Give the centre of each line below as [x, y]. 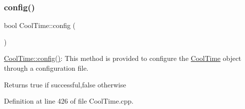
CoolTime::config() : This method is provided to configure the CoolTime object [123, 58]
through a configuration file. [46, 68]
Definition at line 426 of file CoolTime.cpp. [69, 101]
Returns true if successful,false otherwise [65, 84]
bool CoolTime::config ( [40, 25]
